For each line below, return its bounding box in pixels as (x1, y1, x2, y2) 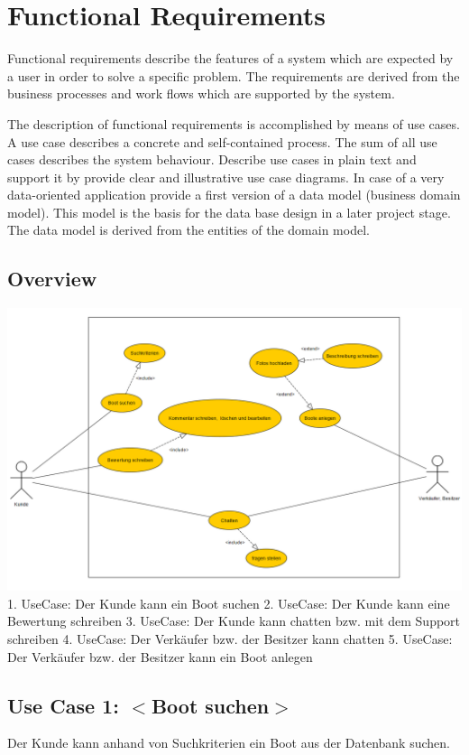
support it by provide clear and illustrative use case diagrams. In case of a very (7, 167, 445, 186)
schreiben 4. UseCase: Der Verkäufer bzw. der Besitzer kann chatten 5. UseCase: (7, 629, 453, 648)
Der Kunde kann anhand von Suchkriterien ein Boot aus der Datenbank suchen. (7, 733, 450, 752)
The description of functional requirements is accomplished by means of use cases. (7, 114, 460, 133)
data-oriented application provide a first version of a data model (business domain (7, 185, 461, 204)
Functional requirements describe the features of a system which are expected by (7, 49, 454, 68)
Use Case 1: (7, 691, 119, 719)
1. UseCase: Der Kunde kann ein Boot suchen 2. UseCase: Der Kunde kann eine (7, 593, 450, 612)
